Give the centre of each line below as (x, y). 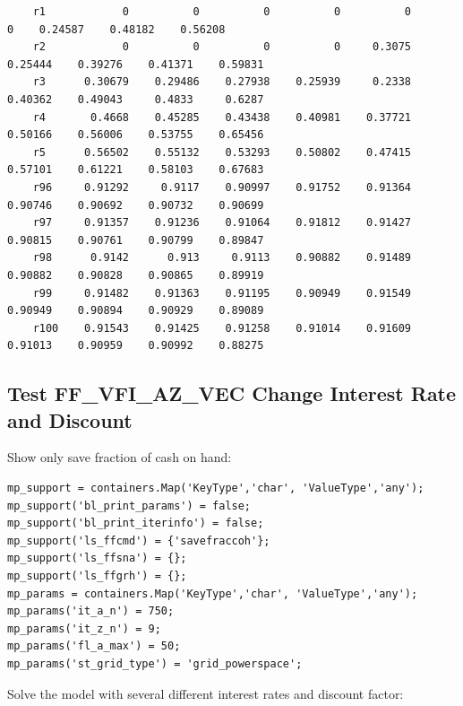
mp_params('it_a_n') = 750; (91, 611)
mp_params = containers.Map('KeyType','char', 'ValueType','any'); (213, 593)
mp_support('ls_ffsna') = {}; (97, 558)
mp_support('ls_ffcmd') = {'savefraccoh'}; (139, 540)
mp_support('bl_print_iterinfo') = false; (136, 523)
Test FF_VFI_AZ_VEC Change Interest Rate (232, 393)
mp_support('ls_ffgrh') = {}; (97, 576)
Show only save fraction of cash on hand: (120, 457)
